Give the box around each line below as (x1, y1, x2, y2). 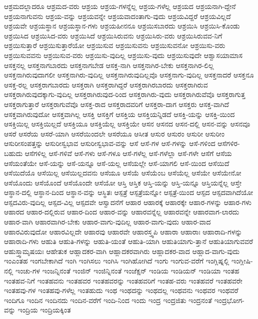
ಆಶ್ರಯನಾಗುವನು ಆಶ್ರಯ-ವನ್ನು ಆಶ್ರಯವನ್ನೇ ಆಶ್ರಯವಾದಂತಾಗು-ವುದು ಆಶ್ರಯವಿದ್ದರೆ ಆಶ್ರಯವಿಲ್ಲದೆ (4, 10, 231, 21)
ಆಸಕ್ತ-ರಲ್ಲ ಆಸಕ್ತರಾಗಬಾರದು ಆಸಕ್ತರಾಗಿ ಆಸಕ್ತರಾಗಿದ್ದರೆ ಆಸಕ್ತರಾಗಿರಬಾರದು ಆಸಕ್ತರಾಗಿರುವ (4, 79, 208, 89)
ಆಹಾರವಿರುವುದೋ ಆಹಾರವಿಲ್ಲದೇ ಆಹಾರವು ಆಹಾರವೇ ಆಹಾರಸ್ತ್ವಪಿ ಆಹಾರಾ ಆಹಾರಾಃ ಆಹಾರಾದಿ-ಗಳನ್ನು (4, 226, 243, 236)
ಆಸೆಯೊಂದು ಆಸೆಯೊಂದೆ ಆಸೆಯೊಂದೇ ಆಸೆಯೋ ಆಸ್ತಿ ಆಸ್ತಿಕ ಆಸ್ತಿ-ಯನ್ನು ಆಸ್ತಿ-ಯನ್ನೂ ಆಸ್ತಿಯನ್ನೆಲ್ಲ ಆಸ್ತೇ (4, 177, 242, 187)
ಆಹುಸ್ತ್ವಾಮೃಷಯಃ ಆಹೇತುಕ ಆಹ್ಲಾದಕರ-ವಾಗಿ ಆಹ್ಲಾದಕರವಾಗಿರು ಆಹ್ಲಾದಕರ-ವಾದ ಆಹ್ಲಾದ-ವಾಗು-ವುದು (4, 245, 240, 256)
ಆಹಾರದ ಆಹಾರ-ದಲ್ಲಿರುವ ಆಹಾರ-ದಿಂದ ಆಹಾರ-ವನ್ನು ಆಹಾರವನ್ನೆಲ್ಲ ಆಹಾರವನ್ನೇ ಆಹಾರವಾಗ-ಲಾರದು (4, 206, 240, 217)
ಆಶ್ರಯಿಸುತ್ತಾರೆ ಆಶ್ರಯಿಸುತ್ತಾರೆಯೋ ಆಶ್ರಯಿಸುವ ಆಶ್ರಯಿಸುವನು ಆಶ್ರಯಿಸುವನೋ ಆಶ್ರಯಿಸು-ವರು (4, 40, 226, 50)
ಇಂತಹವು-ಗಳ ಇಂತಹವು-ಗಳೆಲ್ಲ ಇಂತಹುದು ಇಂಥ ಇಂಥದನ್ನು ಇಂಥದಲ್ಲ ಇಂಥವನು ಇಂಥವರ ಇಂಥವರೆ (4, 285, 239, 295)
